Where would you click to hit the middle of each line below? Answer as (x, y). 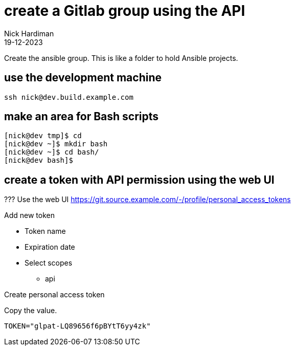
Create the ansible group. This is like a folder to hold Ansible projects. (121, 58)
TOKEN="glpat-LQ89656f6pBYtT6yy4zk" (77, 326)
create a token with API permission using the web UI (139, 180)
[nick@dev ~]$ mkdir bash (56, 144)
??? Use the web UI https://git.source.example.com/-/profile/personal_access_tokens (147, 200)
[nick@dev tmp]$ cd (43, 136)
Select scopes (49, 263)
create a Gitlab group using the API (125, 11)
